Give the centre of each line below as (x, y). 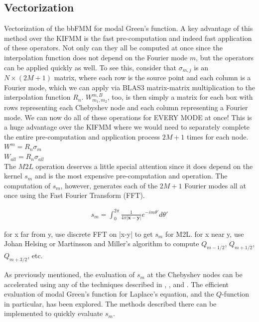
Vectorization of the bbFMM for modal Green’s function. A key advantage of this (129, 28)
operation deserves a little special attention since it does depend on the (144, 166)
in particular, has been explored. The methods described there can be (110, 303)
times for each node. (218, 136)
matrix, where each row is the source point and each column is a (152, 78)
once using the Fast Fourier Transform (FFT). (74, 195)
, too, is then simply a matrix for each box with (180, 97)
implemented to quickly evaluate (54, 313)
